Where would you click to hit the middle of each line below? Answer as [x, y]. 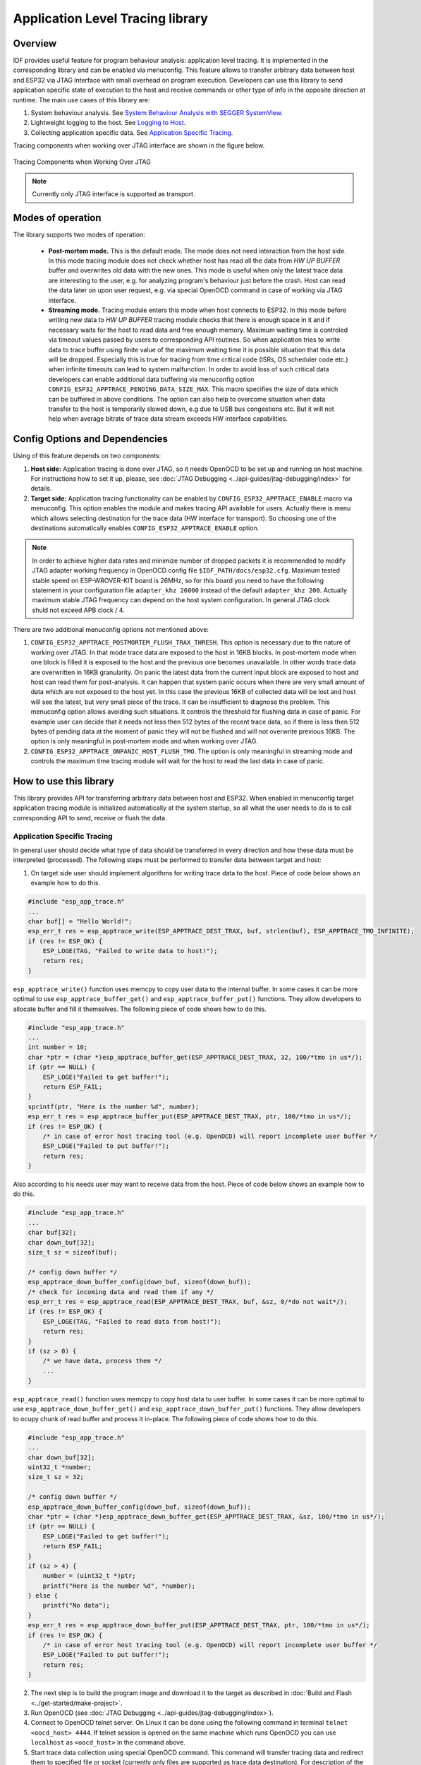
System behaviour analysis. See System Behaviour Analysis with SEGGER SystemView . [157, 113]
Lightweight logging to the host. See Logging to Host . [108, 123]
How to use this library [63, 781]
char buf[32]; [52, 1233]
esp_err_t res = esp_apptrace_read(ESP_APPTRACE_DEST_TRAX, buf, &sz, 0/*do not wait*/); [188, 1302]
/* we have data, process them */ [102, 1361]
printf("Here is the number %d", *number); [119, 1586]
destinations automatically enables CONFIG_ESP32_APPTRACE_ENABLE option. [145, 528]
